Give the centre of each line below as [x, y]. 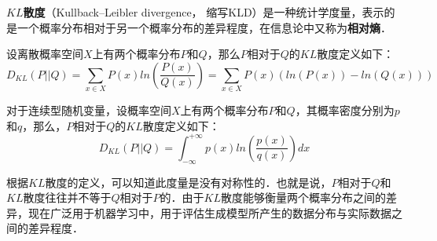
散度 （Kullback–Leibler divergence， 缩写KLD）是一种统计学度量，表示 [204, 12]
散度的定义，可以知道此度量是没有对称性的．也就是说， [188, 182]
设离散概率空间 [45, 54]
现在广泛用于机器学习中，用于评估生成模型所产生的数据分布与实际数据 [209, 212]
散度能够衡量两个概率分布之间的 [303, 197]
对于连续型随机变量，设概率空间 [89, 110]
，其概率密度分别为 [345, 110]
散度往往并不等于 [67, 197]
